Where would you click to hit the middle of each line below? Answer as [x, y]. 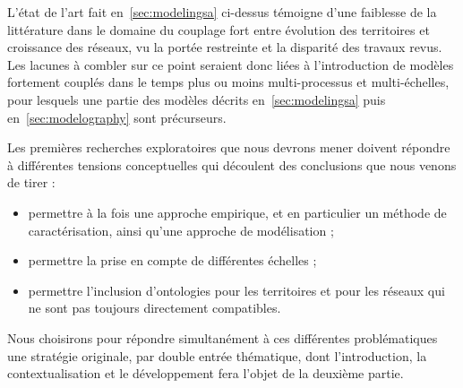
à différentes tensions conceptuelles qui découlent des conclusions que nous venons [232, 164]
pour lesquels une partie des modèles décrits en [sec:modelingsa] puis [197, 99]
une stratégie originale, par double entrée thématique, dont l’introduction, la [217, 355]
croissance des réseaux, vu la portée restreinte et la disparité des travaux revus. [225, 47]
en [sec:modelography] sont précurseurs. [117, 117]
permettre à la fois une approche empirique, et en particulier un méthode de [237, 212]
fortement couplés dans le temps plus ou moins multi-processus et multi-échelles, [228, 82]
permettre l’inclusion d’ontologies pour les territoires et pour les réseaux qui [236, 290]
